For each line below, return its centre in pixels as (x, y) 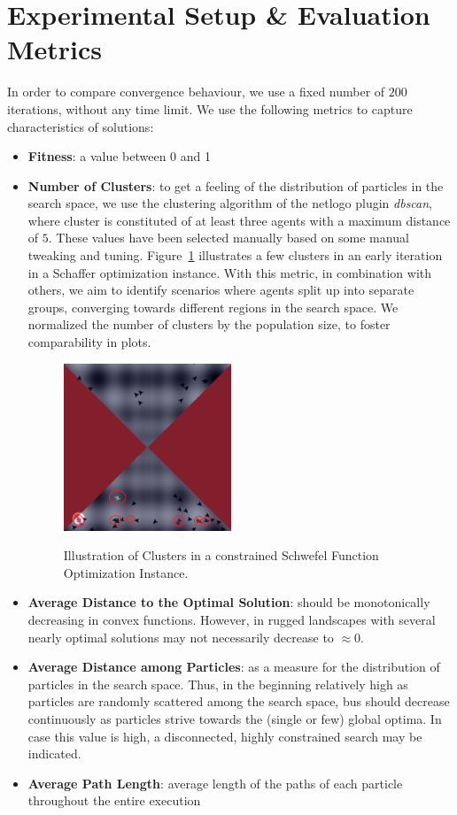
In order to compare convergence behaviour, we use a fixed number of (196, 92)
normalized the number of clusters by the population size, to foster (209, 324)
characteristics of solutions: (81, 126)
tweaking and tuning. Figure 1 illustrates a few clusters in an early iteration (235, 255)
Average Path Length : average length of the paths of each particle (215, 783)
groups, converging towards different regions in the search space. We (213, 307)
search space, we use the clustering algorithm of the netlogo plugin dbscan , (230, 203)
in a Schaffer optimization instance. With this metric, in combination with (230, 272)
